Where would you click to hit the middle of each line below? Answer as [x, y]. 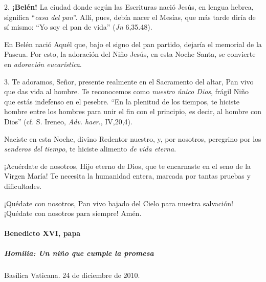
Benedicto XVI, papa [42, 233]
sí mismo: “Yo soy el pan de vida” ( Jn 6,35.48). [78, 27]
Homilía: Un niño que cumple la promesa [79, 253]
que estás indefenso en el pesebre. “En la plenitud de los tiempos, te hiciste [122, 101]
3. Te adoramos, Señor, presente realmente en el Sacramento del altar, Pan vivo [129, 81]
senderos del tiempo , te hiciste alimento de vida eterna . [90, 149]
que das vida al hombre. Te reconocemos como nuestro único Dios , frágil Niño [126, 91]
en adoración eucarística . [43, 64]
